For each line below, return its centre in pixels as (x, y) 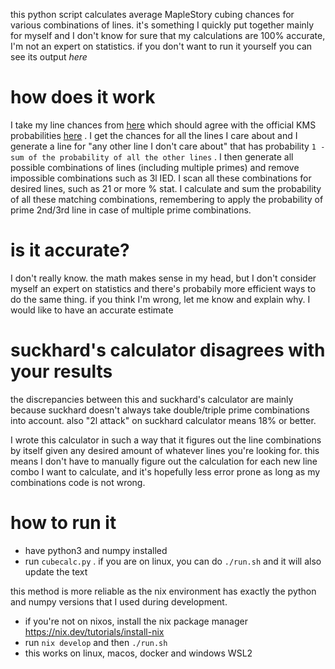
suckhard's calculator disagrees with (168, 350)
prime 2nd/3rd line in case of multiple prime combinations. (131, 210)
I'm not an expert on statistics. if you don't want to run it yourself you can (161, 46)
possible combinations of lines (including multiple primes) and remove (155, 167)
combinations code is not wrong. (78, 482)
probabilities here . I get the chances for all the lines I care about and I (154, 135)
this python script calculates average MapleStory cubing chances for (152, 14)
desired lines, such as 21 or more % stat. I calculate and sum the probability (166, 188)
